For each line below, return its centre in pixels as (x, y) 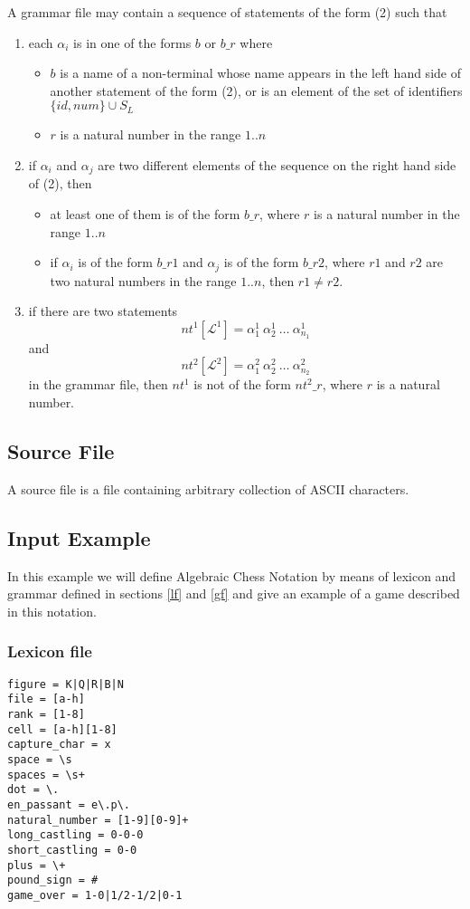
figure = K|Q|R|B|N (66, 684)
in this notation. (52, 611)
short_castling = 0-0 (72, 850)
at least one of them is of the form (145, 214)
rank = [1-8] (46, 714)
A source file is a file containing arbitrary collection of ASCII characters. (208, 488)
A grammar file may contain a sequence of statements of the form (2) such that (227, 12)
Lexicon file (50, 651)
